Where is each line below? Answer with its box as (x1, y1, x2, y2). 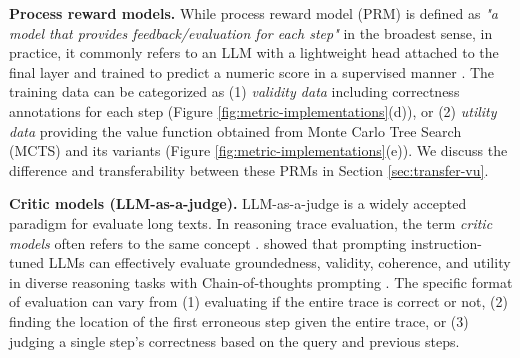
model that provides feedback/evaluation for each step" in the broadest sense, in (9, 22, 493, 43)
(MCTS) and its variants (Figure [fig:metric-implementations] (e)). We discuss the (9, 140, 508, 161)
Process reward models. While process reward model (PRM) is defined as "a (9, 3, 498, 23)
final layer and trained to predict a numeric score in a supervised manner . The (9, 61, 495, 82)
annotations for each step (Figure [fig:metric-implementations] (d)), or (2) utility (9, 100, 497, 121)
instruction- (411, 232, 482, 253)
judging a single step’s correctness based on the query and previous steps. (9, 330, 460, 351)
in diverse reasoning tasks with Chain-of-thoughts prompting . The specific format (9, 271, 513, 292)
